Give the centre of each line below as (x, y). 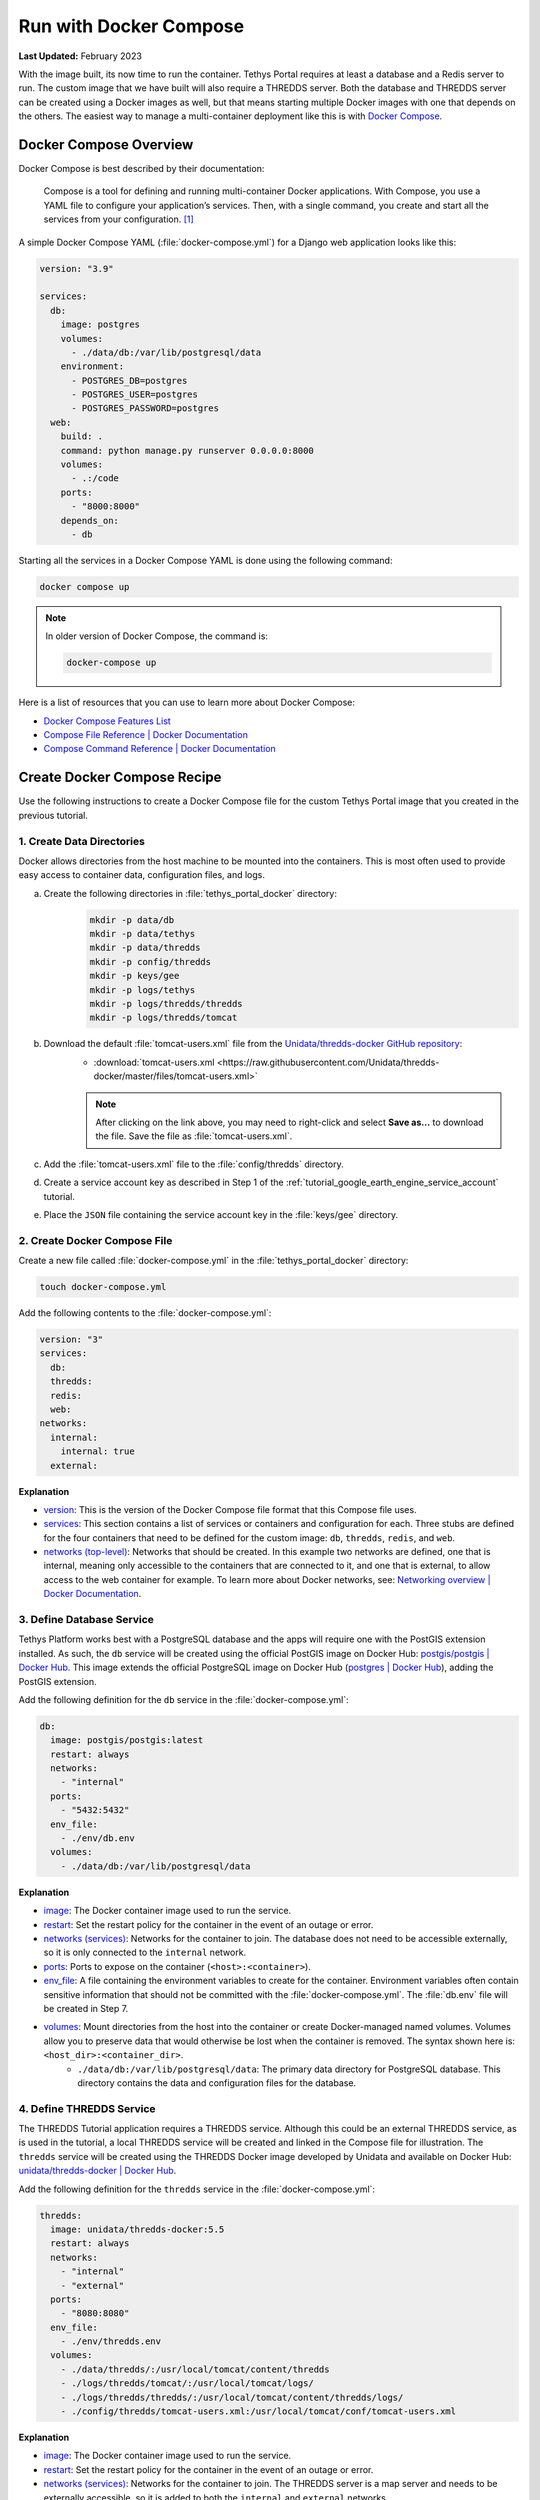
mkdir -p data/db (132, 919)
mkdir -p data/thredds (145, 948)
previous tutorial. (53, 815)
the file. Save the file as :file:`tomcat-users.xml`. (194, 1136)
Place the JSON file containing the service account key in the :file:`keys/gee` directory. (221, 1214)
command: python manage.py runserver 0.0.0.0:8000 (187, 450)
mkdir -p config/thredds (150, 961)
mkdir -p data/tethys (142, 934)
